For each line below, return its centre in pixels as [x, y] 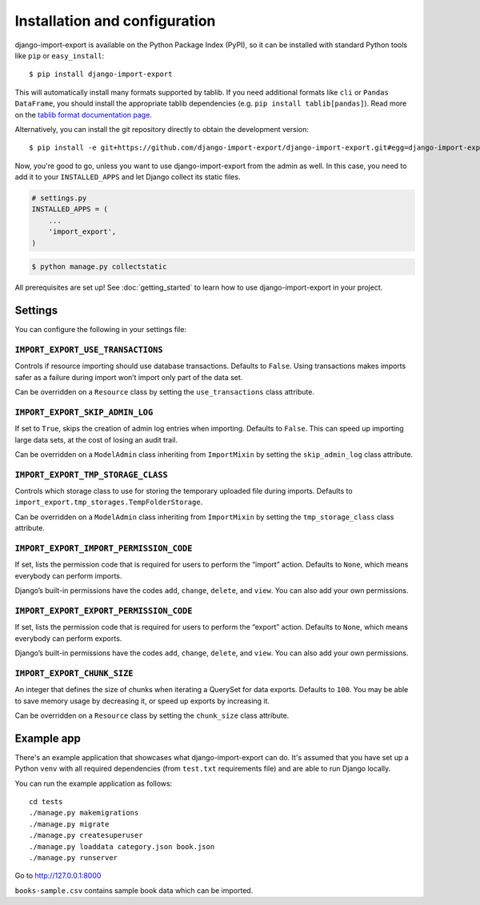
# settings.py [59, 198]
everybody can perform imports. [68, 575]
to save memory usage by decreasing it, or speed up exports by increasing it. [142, 701]
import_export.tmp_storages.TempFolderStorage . [109, 502]
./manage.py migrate [69, 824]
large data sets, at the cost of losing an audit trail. [96, 439]
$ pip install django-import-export [101, 74]
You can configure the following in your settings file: [101, 330]
